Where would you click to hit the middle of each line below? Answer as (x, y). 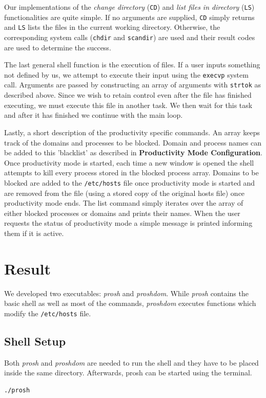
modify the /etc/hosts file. (48, 313)
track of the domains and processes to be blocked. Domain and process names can (133, 142)
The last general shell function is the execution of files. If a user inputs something (132, 65)
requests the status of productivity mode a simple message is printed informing (128, 223)
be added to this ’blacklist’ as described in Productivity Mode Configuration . (133, 152)
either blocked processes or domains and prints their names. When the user (122, 213)
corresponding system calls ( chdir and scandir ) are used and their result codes (130, 37)
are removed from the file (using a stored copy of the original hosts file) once (125, 193)
